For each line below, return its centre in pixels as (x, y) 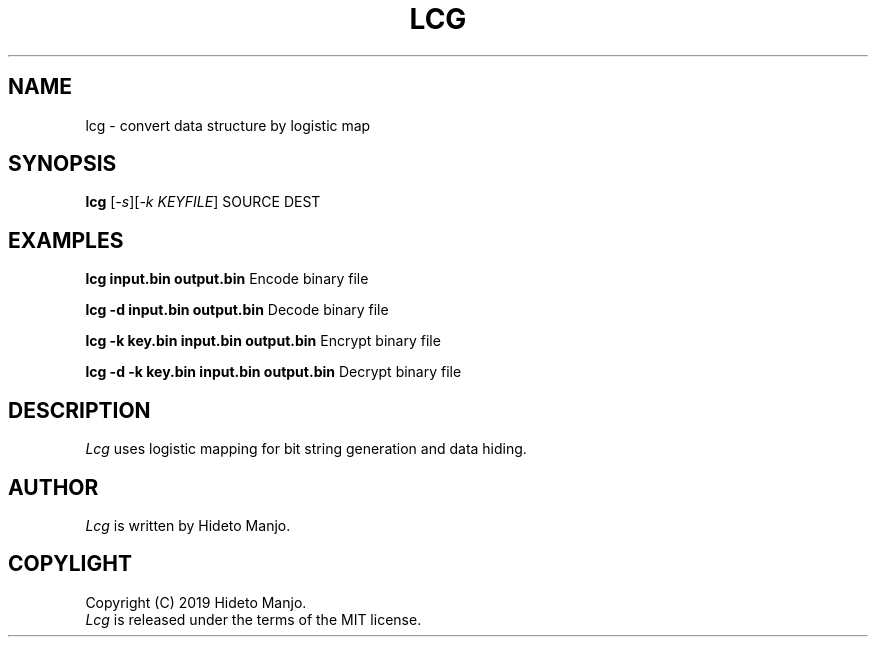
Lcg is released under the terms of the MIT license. (253, 619)
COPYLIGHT (70, 564)
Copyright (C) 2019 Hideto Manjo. (196, 602)
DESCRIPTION (79, 410)
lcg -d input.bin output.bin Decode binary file (237, 310)
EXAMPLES (66, 240)
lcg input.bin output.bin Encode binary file (227, 279)
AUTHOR (53, 487)
